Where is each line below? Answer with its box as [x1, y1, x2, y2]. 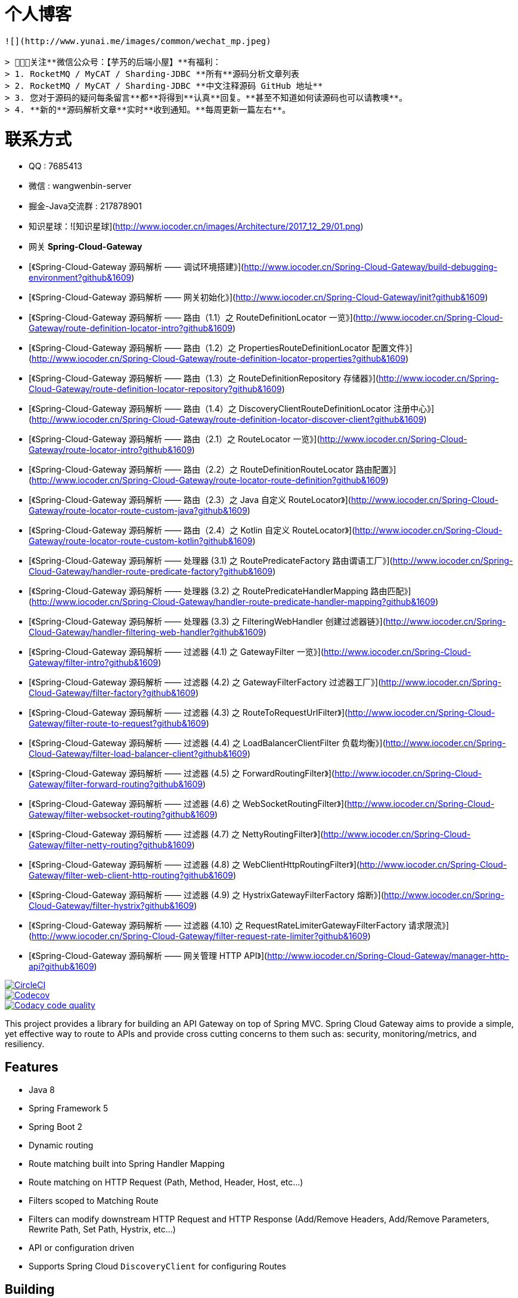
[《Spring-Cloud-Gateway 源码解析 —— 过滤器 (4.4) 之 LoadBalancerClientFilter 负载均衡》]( [29, 738, 386, 749]
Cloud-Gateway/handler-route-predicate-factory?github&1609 [29, 566, 273, 577]
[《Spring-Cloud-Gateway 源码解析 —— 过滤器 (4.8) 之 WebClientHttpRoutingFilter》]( [29, 859, 360, 870]
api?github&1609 [29, 961, 94, 972]
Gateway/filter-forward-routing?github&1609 [29, 779, 203, 790]
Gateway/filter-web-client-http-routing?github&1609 [29, 870, 233, 881]
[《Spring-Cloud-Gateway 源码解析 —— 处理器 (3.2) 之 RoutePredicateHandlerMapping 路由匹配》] [29, 586, 411, 597]
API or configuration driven [29, 1243, 135, 1253]
